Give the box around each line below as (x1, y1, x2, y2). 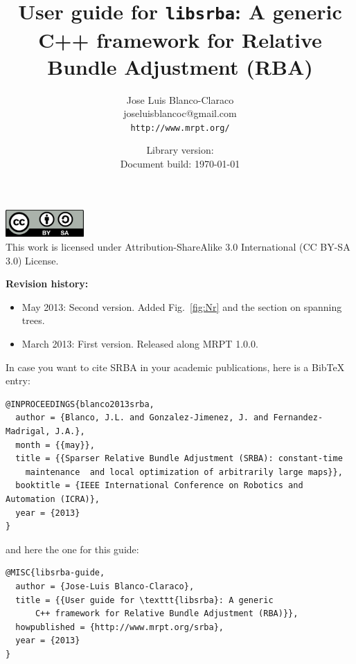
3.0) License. (6, 253, 59, 267)
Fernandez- (273, 413, 323, 423)
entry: (6, 373, 30, 388)
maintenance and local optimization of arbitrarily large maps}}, (25, 467, 343, 477)
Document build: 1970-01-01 (120, 156, 240, 171)
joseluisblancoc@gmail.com (123, 106, 237, 120)
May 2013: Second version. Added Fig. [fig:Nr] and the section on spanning (21, 299, 342, 314)
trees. (21, 313, 45, 327)
